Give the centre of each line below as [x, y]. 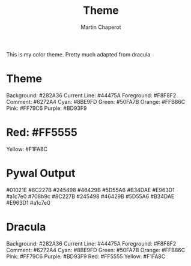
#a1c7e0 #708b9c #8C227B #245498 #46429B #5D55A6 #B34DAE [90, 196]
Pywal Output [41, 173]
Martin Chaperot [101, 27]
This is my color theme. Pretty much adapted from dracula [78, 54]
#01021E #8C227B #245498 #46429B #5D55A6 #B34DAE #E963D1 [91, 190]
